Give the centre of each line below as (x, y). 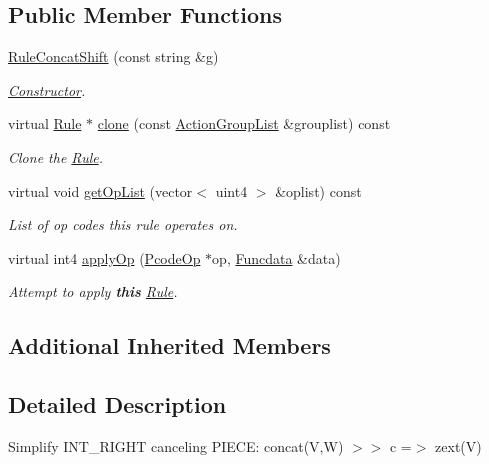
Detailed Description (117, 404)
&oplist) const (318, 190)
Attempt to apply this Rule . (93, 291)
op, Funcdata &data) (276, 257)
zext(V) (458, 445)
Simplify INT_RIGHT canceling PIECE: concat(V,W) (176, 445)
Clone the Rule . (56, 156)
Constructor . (47, 89)
